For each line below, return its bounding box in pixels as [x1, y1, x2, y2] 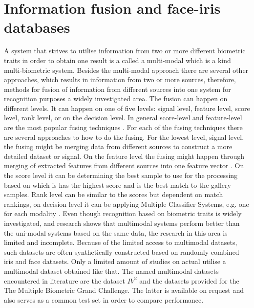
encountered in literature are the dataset [4, 275, 125, 286]
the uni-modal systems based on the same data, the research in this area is [4, 227, 228, 238]
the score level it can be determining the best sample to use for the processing [4, 170, 238, 180]
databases [4, 17, 70, 37]
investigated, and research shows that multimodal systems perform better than [4, 218, 240, 228]
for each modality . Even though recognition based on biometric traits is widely [4, 208, 242, 219]
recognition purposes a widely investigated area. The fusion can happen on [4, 93, 228, 104]
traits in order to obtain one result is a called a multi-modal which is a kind [4, 55, 231, 65]
